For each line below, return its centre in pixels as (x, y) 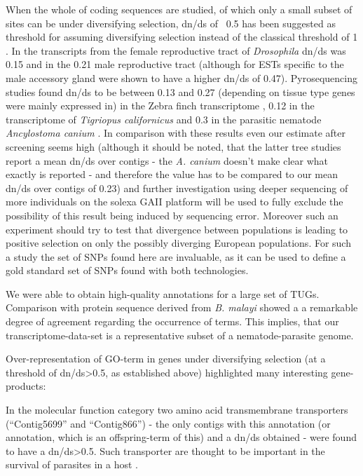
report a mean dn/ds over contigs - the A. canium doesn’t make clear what (167, 160)
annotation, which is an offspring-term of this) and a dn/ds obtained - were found (181, 437)
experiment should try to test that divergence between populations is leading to (177, 229)
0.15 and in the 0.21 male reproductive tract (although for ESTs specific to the (175, 64)
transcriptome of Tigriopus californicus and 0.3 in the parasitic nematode (164, 119)
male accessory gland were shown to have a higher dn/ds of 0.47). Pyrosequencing (181, 77)
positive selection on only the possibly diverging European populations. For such (178, 243)
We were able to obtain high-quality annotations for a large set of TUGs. (163, 293)
